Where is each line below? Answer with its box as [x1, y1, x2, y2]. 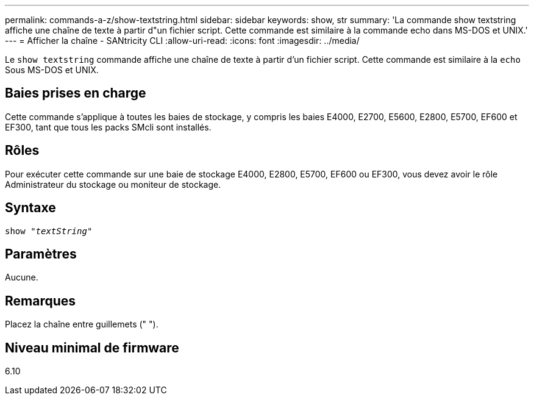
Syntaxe [5, 200, 56, 216]
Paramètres [5, 246, 77, 262]
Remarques [5, 293, 76, 309]
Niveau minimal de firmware [5, 340, 179, 355]
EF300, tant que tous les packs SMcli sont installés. [5, 121, 212, 132]
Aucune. [5, 272, 38, 283]
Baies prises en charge [5, 85, 146, 101]
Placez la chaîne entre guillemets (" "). [5, 319, 158, 330]
